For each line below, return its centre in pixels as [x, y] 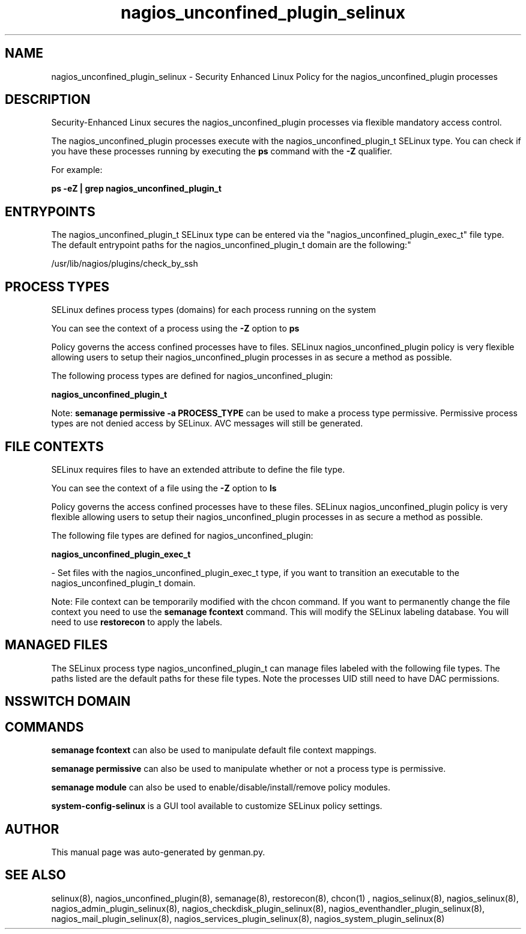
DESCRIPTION [48, 100]
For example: [77, 170]
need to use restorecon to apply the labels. [137, 622]
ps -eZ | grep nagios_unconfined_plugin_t [136, 189]
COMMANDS [44, 727]
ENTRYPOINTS [50, 211]
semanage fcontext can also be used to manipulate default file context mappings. [214, 750]
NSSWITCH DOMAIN [68, 702]
